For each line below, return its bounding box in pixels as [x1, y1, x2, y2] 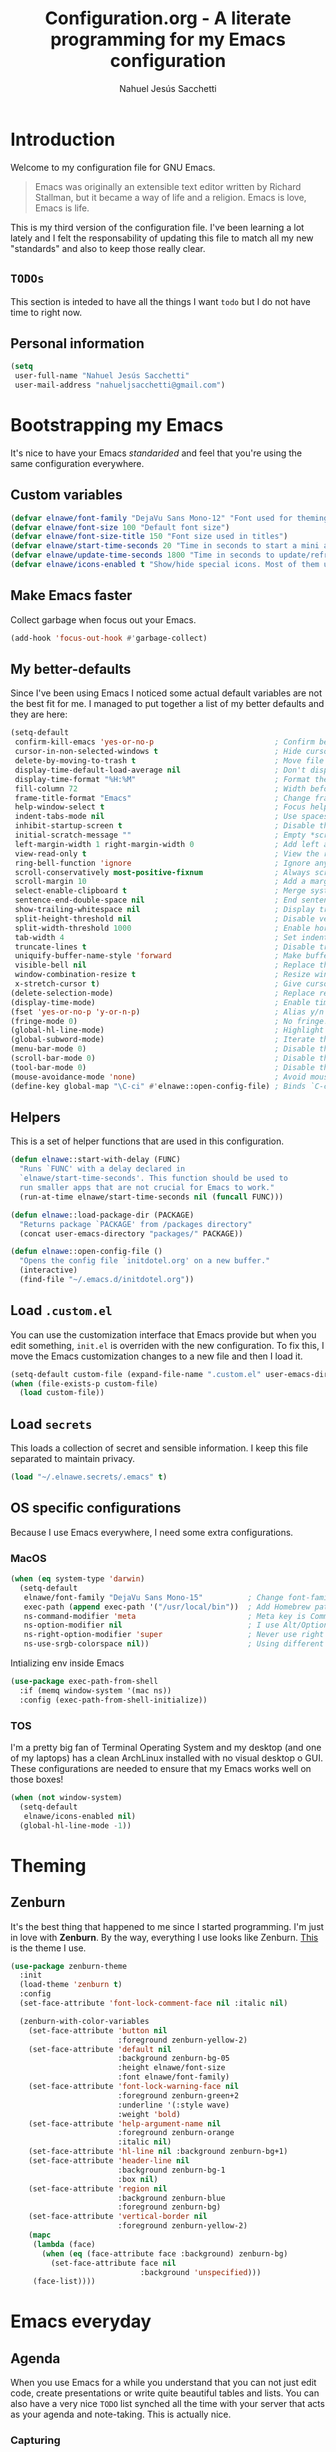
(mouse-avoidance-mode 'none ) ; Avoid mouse [10, 1072, 333, 1082]
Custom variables [10, 487, 123, 504]
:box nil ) [117, 2174, 159, 2184]
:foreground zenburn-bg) [117, 2202, 222, 2212]
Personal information [10, 335, 145, 352]
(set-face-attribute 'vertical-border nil [28, 2212, 208, 2222]
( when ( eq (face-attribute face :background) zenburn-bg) [41, 2248, 288, 2259]
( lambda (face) [32, 2239, 97, 2249]
